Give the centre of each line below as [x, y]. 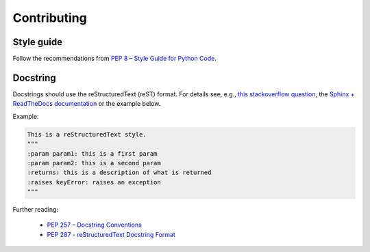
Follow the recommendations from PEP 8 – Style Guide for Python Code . [115, 59]
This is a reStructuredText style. [87, 134]
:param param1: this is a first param [92, 153]
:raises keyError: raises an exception [94, 182]
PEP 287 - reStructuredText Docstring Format [111, 234]
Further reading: [35, 210]
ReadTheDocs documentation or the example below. [87, 104]
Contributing [50, 18]
